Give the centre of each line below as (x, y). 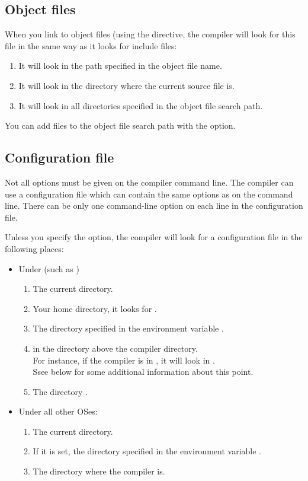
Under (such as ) (49, 268)
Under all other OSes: (58, 411)
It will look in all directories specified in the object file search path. (141, 105)
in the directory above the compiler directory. (115, 348)
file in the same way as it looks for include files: (91, 45)
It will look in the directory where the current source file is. (126, 85)
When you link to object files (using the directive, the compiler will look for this (150, 34)
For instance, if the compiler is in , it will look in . (124, 360)
